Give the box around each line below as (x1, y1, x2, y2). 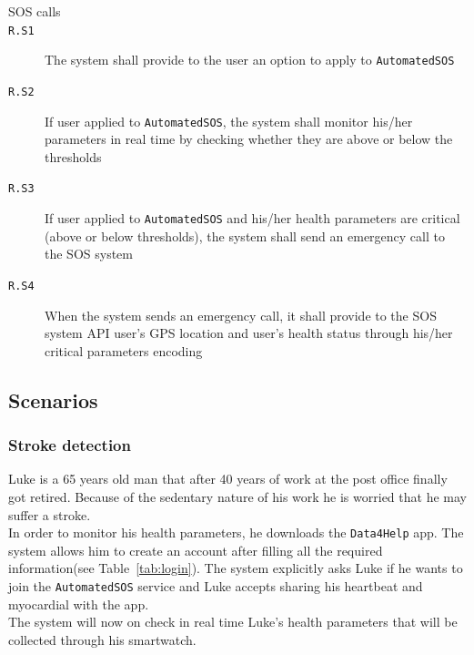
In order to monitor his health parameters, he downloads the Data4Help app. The (8, 523, 464, 542)
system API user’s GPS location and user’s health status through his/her (45, 323, 453, 343)
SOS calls (8, 2, 61, 20)
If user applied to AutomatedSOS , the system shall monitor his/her (45, 111, 413, 130)
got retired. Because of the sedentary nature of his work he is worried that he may (8, 486, 467, 506)
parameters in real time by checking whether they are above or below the (45, 129, 453, 148)
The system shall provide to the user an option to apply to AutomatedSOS (45, 50, 455, 69)
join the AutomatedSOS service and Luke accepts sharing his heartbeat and (8, 576, 423, 595)
